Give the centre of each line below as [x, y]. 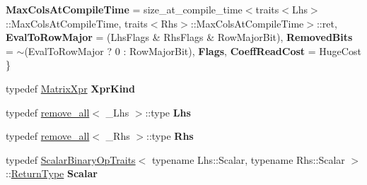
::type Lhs [168, 112]
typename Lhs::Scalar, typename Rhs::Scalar [248, 159]
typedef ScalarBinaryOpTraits [71, 159]
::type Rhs [170, 136]
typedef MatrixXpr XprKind [71, 88]
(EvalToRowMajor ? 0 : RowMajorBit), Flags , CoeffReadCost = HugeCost [193, 50]
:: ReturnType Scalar [52, 173]
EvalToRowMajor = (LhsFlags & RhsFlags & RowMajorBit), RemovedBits [179, 37]
